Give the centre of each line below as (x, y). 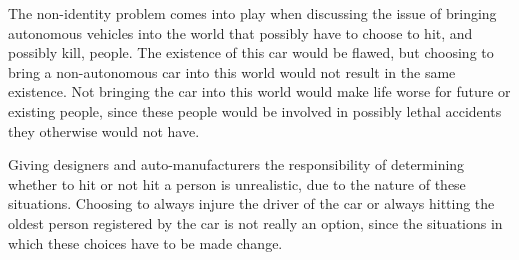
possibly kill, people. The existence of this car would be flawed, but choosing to (251, 52)
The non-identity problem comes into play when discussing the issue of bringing (252, 13)
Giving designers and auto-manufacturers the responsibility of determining (236, 164)
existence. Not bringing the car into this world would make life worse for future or (259, 91)
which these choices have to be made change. (145, 242)
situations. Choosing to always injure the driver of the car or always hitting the (251, 203)
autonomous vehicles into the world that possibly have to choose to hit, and (240, 32)
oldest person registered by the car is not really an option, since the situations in (255, 222)
